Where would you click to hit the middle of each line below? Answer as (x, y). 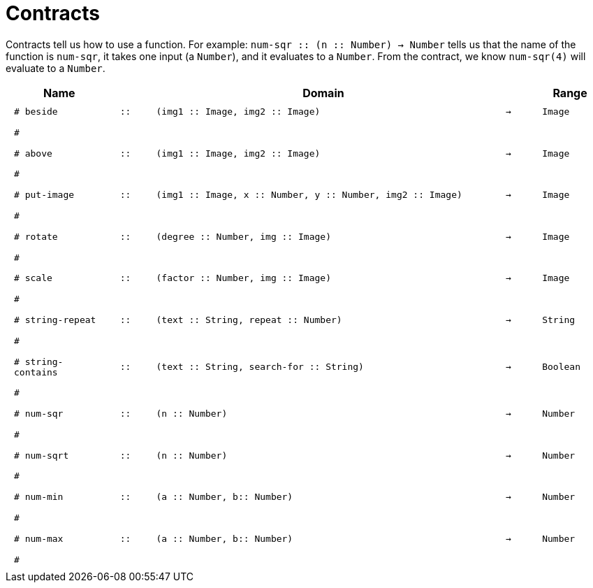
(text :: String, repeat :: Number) (249, 320)
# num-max (39, 538)
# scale (33, 278)
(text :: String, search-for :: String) (260, 367)
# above (33, 153)
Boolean (562, 367)
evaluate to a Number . (56, 68)
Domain (323, 93)
